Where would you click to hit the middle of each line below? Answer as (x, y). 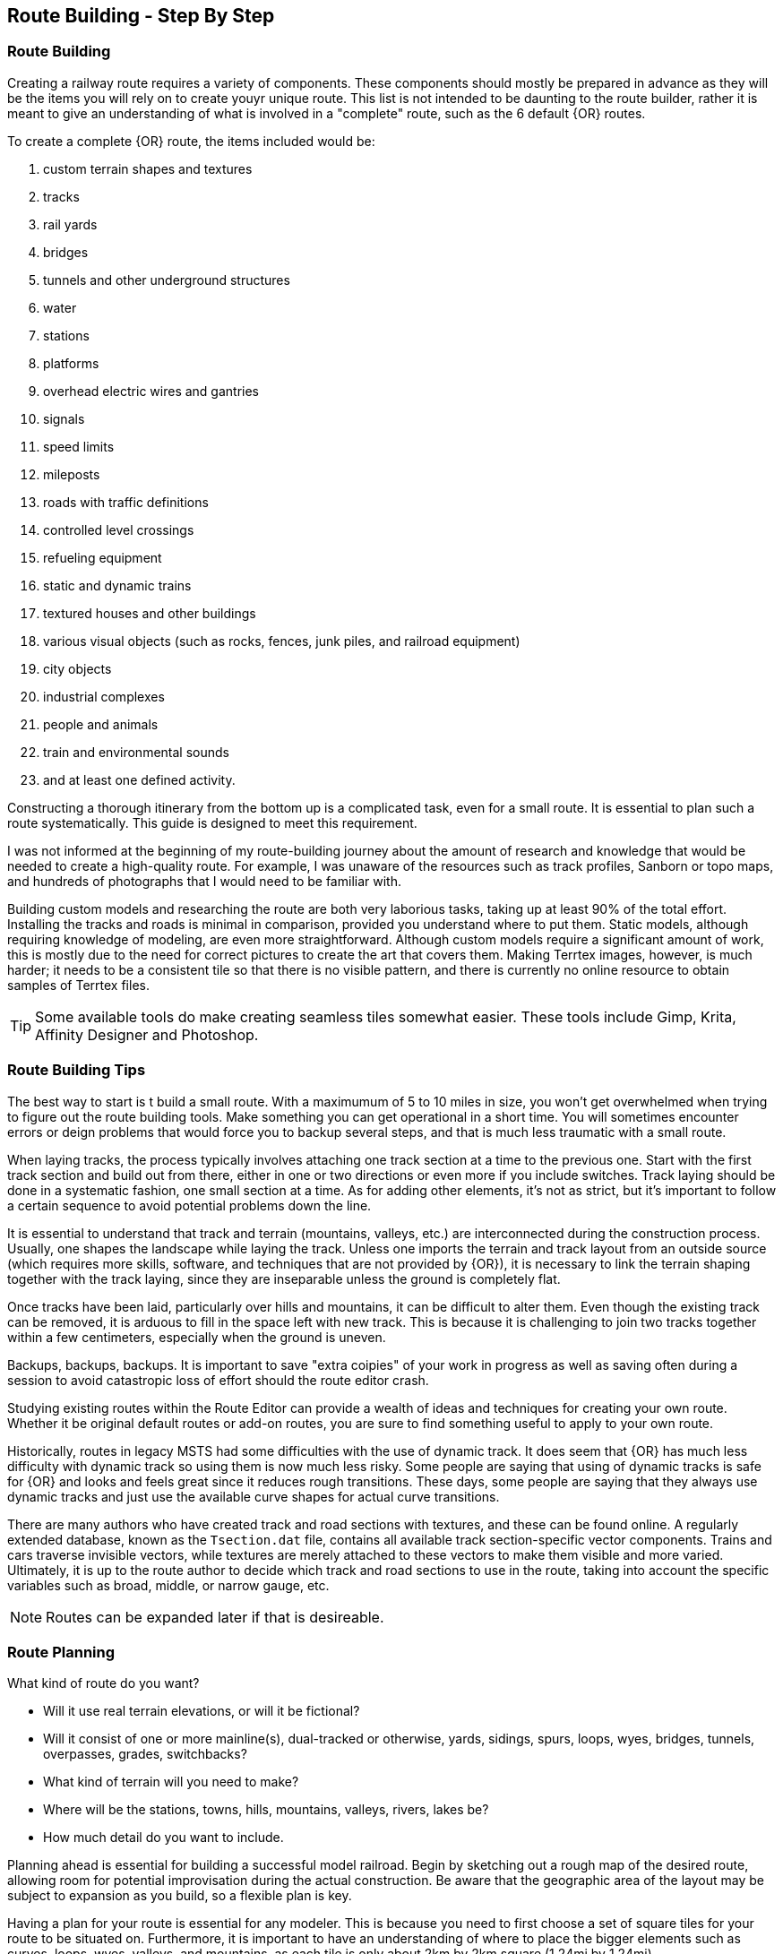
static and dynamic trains (117, 585)
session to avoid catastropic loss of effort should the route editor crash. (218, 1380)
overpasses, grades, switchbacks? (145, 1754)
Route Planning (61, 1652)
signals (64, 418)
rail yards (70, 224)
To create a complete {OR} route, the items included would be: (191, 141)
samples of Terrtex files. (78, 985)
